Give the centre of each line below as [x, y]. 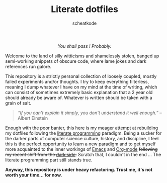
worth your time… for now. [34, 175]
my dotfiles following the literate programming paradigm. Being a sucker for [83, 133]
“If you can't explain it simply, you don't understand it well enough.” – [90, 113]
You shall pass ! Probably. [85, 46]
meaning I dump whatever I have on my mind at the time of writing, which [81, 87]
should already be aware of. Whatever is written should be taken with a [79, 98]
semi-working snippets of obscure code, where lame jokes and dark [76, 61]
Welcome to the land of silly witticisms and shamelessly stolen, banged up [82, 56]
